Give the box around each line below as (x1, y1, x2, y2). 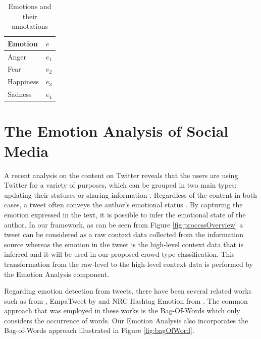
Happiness (8, 76, 39, 87)
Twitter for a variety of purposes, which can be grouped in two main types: (4, 180, 237, 190)
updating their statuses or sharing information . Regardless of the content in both (4, 189, 257, 200)
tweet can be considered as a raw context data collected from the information (4, 229, 243, 240)
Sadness (8, 89, 32, 99)
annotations (12, 21, 48, 31)
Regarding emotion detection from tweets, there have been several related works (4, 286, 252, 296)
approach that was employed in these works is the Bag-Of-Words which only (4, 305, 240, 316)
